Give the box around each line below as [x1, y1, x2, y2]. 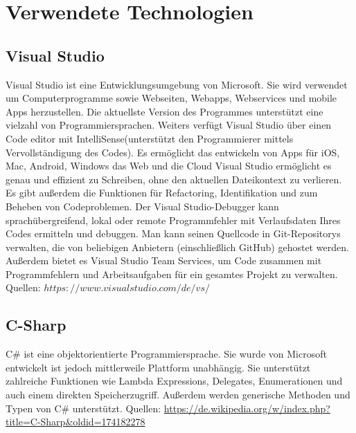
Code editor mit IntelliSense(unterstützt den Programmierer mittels [6, 131, 294, 145]
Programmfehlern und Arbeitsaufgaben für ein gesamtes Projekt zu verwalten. [6, 266, 338, 281]
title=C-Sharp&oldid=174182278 [6, 414, 145, 429]
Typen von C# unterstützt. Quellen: [6, 400, 161, 415]
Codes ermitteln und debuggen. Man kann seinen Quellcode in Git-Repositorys [6, 226, 341, 241]
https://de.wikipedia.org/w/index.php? [163, 400, 330, 415]
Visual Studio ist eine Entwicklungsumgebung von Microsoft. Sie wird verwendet [6, 77, 348, 91]
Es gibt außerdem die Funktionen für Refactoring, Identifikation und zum [6, 185, 318, 200]
